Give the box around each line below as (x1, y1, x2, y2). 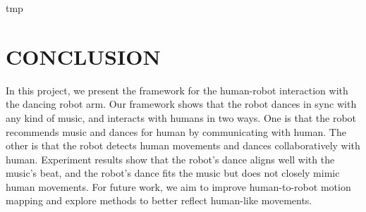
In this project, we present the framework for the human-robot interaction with (6, 82, 348, 97)
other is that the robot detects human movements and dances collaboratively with (6, 138, 360, 153)
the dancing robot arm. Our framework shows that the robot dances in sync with (6, 96, 357, 111)
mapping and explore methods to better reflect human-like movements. (6, 193, 312, 208)
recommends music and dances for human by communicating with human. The (6, 124, 346, 139)
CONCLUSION (6, 42, 161, 70)
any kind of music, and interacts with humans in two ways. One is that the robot (6, 110, 357, 125)
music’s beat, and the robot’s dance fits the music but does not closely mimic (6, 166, 340, 180)
